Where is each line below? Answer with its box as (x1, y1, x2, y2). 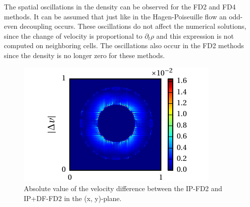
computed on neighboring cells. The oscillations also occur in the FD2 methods (4, 40, 244, 51)
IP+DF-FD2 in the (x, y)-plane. (24, 193, 122, 203)
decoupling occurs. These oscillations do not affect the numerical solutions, (19, 21, 247, 31)
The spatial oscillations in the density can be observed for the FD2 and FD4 (4, 1, 236, 11)
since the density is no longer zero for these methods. (4, 50, 165, 60)
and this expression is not (156, 30, 234, 41)
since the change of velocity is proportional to (4, 30, 143, 41)
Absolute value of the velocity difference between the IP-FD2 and (24, 183, 222, 194)
